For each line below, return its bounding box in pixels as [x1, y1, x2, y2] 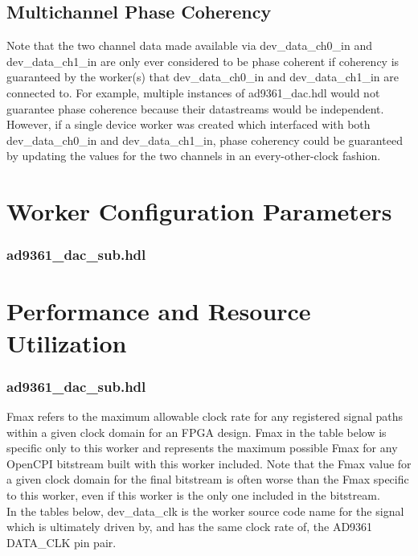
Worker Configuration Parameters [6, 195, 392, 228]
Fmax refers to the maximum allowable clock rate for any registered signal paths [6, 407, 404, 424]
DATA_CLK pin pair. [6, 533, 117, 550]
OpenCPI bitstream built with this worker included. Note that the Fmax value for [6, 455, 412, 472]
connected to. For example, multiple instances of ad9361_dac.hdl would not [6, 84, 380, 101]
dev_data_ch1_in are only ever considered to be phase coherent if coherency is [6, 52, 400, 69]
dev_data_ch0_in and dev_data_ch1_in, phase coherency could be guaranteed [6, 131, 403, 148]
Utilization [6, 326, 127, 359]
